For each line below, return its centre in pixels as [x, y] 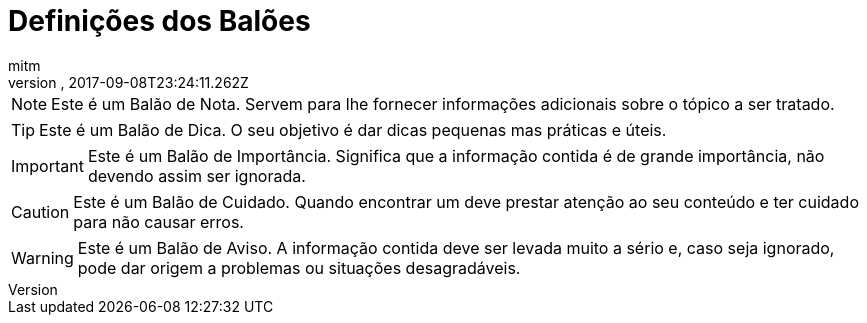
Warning [42, 257]
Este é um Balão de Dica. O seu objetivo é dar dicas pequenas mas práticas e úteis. [353, 129]
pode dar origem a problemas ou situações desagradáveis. [299, 267]
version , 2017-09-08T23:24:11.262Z [128, 82]
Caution [40, 211]
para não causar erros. [158, 221]
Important [47, 165]
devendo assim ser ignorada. [196, 175]
